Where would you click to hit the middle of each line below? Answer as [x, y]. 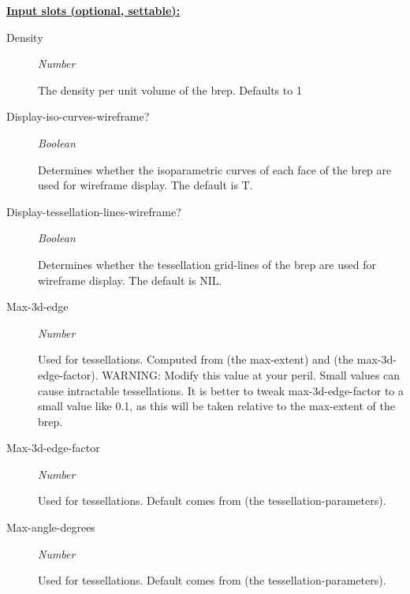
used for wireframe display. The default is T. [145, 185]
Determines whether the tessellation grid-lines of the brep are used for [207, 264]
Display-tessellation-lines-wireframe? [94, 211]
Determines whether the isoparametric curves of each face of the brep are [215, 169]
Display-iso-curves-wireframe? [78, 116]
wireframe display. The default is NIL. [130, 280]
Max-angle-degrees [51, 527]
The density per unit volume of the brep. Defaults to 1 [170, 90]
